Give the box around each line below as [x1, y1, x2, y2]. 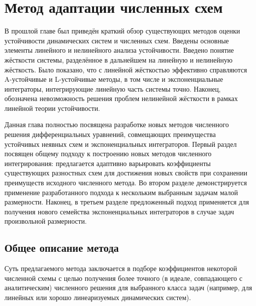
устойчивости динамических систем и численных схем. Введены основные [4, 35, 229, 45]
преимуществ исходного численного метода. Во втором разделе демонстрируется [4, 177, 247, 188]
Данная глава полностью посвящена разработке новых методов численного [4, 119, 229, 130]
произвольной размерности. [4, 216, 87, 226]
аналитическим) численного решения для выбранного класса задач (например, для [4, 282, 252, 293]
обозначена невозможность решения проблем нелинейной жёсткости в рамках [4, 93, 238, 103]
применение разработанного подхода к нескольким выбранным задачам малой [4, 187, 238, 197]
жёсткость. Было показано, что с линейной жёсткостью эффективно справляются [4, 64, 247, 74]
